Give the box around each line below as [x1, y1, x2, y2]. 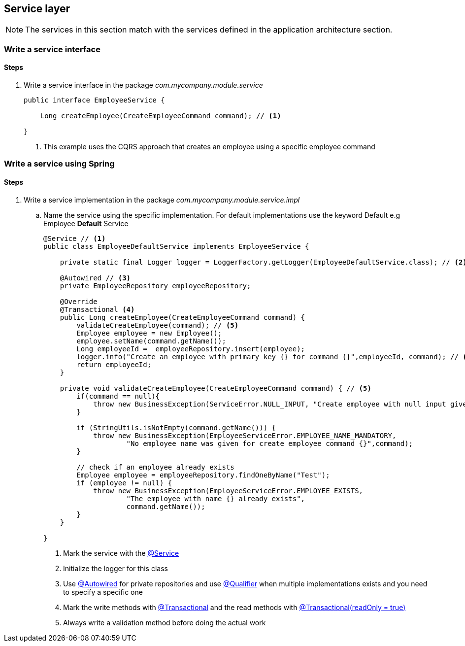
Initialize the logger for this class [63, 564, 168, 573]
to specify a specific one [63, 587, 143, 596]
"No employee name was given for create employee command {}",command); [126, 439, 413, 447]
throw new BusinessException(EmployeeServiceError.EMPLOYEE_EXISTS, [93, 486, 364, 495]
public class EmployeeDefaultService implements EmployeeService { [43, 242, 309, 250]
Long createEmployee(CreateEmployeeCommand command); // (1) [40, 112, 281, 120]
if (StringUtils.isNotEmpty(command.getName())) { [76, 423, 276, 432]
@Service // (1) [43, 234, 106, 242]
